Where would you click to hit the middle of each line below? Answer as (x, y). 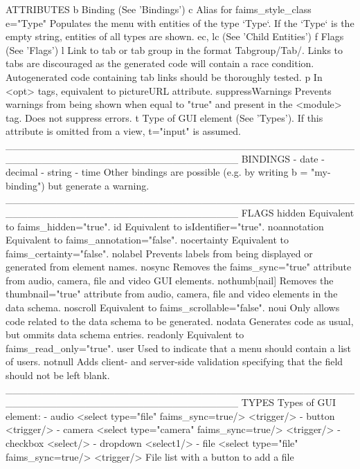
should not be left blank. (58, 375)
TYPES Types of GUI (288, 402)
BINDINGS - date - (283, 158)
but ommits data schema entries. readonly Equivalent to (125, 334)
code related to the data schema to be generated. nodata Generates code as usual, (180, 321)
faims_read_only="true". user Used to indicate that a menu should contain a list (179, 348)
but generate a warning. (99, 185)
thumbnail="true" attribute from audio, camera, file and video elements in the (172, 294)
